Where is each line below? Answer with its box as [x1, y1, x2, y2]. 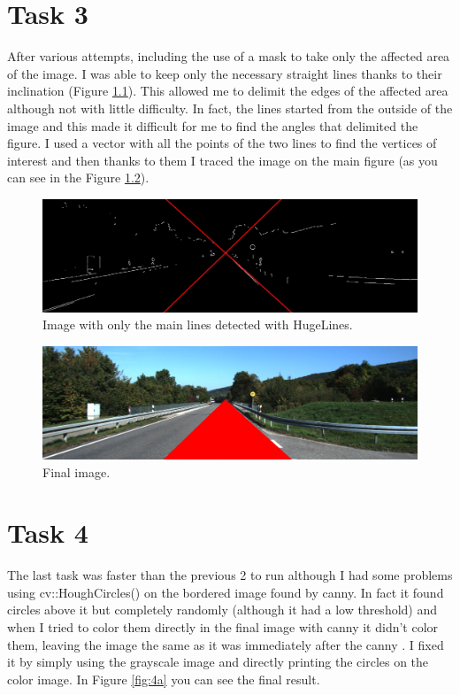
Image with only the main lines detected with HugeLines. [42, 315, 353, 334]
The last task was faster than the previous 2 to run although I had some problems [7, 566, 453, 584]
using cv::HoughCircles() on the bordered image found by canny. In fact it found [7, 583, 444, 601]
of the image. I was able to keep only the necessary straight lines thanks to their [7, 64, 442, 82]
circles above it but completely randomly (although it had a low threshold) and [7, 600, 438, 619]
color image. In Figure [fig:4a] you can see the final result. [7, 669, 320, 688]
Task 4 [7, 514, 88, 551]
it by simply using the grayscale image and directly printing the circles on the [7, 653, 429, 671]
